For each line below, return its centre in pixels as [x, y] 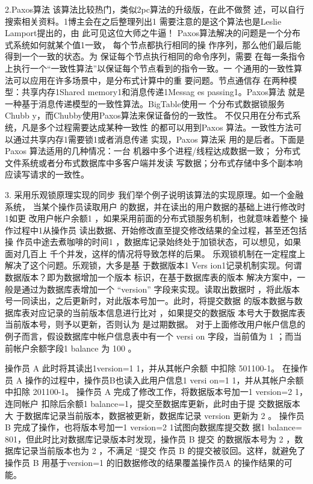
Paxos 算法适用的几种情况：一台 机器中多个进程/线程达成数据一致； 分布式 [153, 151]
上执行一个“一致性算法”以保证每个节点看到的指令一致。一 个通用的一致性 [149, 68]
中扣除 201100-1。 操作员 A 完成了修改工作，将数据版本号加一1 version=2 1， [156, 392]
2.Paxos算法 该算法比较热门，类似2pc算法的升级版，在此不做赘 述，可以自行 [155, 9]
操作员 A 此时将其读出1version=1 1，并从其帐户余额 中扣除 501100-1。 [142, 368]
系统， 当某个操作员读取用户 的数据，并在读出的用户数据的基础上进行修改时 [155, 206]
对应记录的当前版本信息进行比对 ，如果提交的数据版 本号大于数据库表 [168, 312]
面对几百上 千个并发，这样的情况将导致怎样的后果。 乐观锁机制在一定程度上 [155, 253]
